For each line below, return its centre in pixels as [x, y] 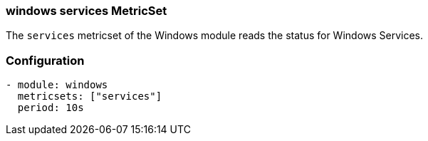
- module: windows [57, 85]
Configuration [45, 60]
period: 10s [51, 108]
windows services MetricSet [87, 11]
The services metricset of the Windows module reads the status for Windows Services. [215, 36]
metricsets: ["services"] [90, 96]
